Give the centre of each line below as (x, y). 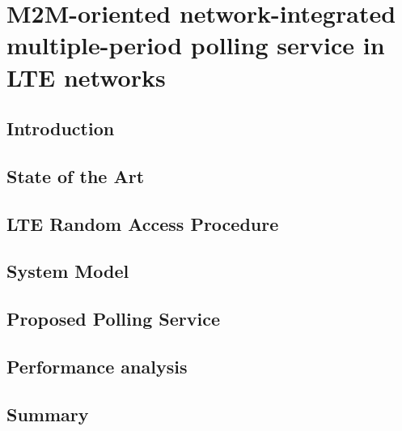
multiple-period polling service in (196, 45)
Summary (48, 414)
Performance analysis (97, 367)
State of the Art (76, 175)
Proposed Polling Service (113, 319)
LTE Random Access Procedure (143, 223)
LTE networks (86, 77)
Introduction (61, 128)
